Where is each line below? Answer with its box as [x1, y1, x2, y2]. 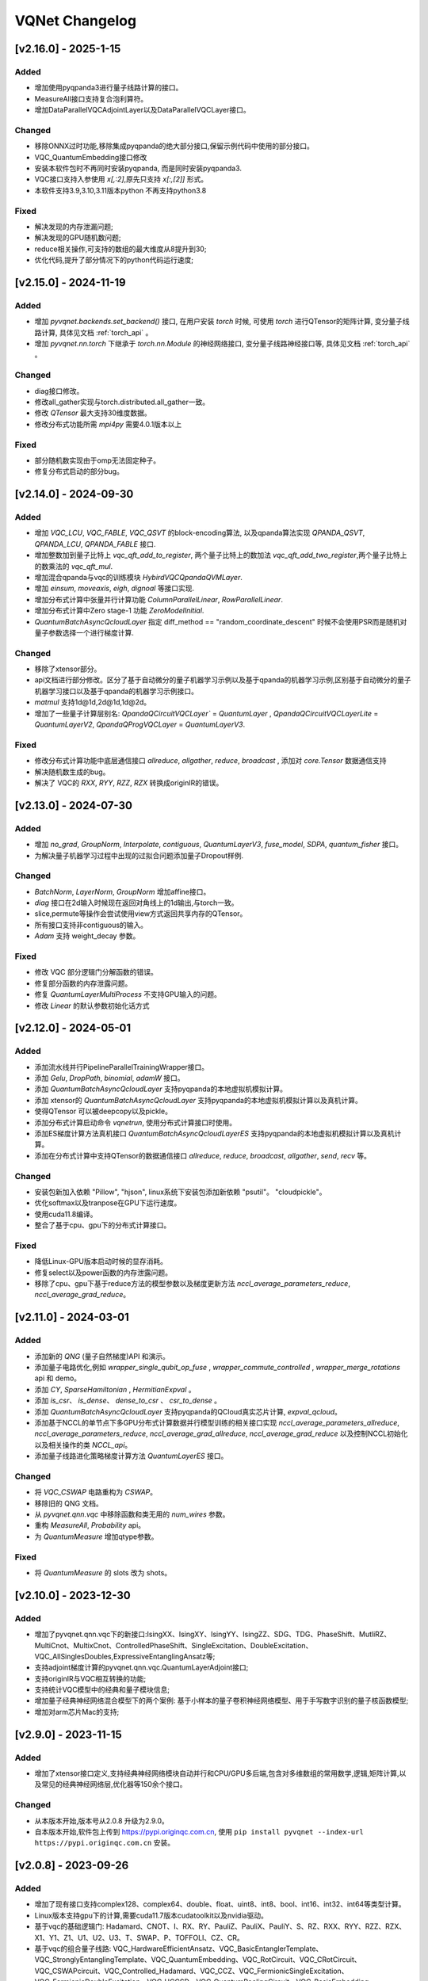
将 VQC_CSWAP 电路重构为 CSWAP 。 [34, 1487, 158, 1497]
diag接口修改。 [34, 386, 84, 395]
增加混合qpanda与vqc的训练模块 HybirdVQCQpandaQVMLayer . [34, 573, 243, 582]
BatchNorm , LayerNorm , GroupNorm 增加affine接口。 [34, 887, 211, 896]
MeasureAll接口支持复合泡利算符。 [34, 94, 148, 103]
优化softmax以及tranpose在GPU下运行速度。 [34, 1198, 182, 1208]
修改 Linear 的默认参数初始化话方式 [34, 1001, 150, 1010]
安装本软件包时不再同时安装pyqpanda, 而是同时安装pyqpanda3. [34, 163, 242, 174]
